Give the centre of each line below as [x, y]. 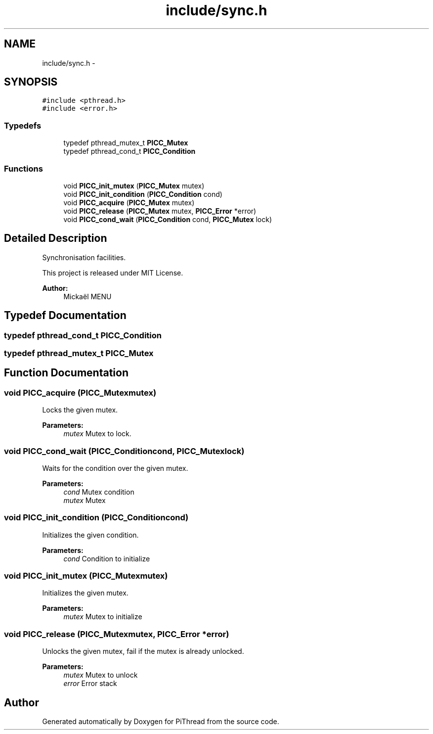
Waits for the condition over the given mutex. [115, 468]
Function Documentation [66, 373]
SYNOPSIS [31, 82]
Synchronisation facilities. [84, 257]
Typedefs [23, 125]
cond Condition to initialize [107, 558]
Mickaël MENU [87, 296]
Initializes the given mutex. [85, 593]
